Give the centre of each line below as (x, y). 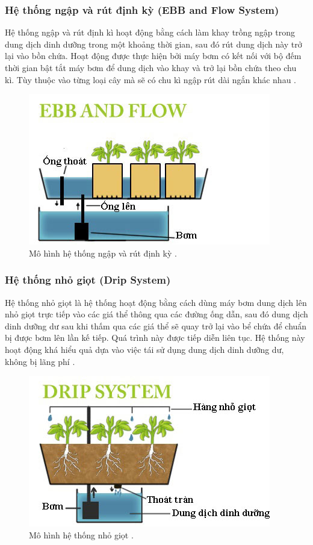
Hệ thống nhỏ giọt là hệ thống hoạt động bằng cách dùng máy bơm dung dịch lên (156, 302)
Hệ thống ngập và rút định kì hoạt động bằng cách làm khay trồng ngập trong (150, 32)
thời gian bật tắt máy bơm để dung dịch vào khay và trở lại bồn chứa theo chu (151, 67)
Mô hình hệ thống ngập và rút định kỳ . (103, 253)
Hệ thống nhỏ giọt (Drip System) (88, 280)
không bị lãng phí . (40, 361)
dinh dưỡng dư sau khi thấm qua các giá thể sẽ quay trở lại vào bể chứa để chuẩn (156, 325)
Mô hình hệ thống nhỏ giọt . (81, 534)
